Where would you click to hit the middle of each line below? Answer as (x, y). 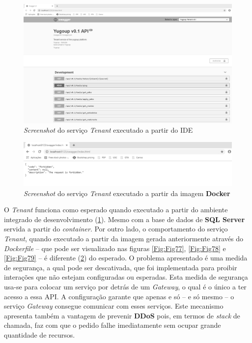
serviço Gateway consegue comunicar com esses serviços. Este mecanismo (114, 306)
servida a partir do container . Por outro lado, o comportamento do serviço (116, 229)
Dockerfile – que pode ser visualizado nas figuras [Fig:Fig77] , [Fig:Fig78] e (115, 248)
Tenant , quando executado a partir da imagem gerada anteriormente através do (124, 239)
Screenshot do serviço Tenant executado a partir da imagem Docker (127, 193)
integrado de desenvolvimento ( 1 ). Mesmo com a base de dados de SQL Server (125, 219)
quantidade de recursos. (40, 335)
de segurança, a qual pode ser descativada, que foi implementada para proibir (121, 267)
